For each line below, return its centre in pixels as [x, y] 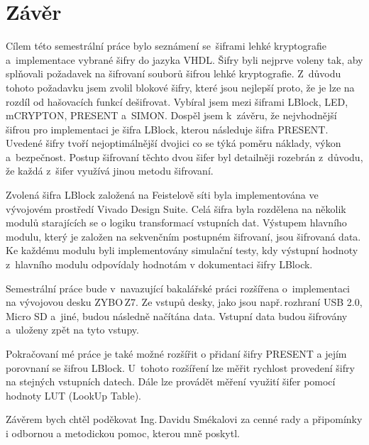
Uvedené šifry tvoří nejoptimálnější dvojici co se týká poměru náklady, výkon [174, 143]
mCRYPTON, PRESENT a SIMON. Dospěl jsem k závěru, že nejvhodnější [171, 115]
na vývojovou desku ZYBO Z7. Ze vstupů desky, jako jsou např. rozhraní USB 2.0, [184, 302]
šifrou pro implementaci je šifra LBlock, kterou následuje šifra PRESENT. [167, 129]
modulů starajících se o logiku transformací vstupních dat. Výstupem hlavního [176, 222]
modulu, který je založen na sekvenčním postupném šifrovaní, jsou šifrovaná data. [183, 236]
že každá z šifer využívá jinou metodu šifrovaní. [110, 171]
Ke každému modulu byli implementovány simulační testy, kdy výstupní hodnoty [182, 250]
